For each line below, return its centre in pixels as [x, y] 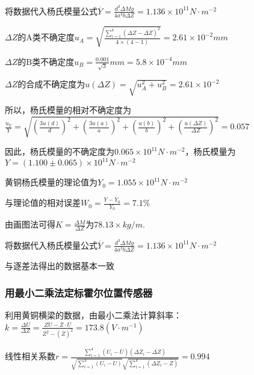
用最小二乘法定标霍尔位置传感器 [79, 292]
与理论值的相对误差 [43, 203]
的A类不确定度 [46, 37]
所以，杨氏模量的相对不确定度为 [68, 110]
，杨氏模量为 [210, 151]
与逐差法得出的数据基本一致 [60, 266]
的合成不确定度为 [51, 84]
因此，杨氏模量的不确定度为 [60, 151]
